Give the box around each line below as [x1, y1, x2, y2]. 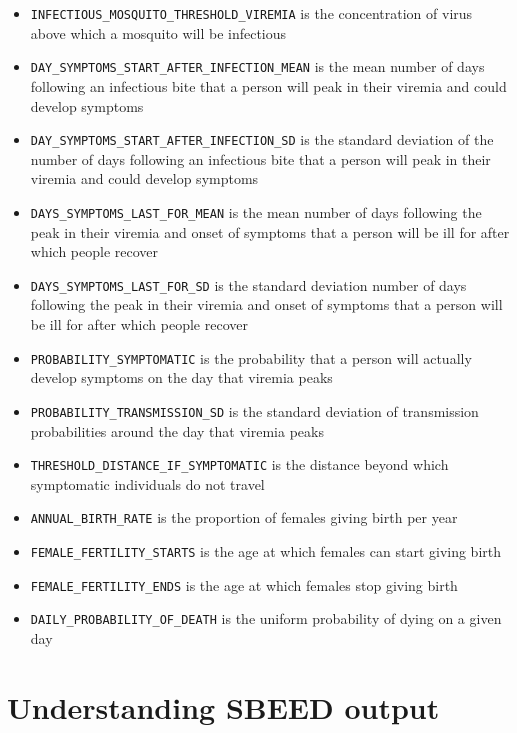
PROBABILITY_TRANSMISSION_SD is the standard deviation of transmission [30, 400, 479, 421]
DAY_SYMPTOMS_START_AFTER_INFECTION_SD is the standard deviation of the [30, 129, 494, 150]
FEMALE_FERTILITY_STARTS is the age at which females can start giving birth [30, 541, 502, 562]
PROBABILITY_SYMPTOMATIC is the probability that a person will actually [30, 347, 472, 368]
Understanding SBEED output [7, 686, 440, 727]
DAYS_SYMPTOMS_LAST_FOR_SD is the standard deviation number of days [30, 274, 467, 295]
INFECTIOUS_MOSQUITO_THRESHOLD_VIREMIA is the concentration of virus [30, 3, 473, 23]
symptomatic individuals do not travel [30, 473, 265, 494]
